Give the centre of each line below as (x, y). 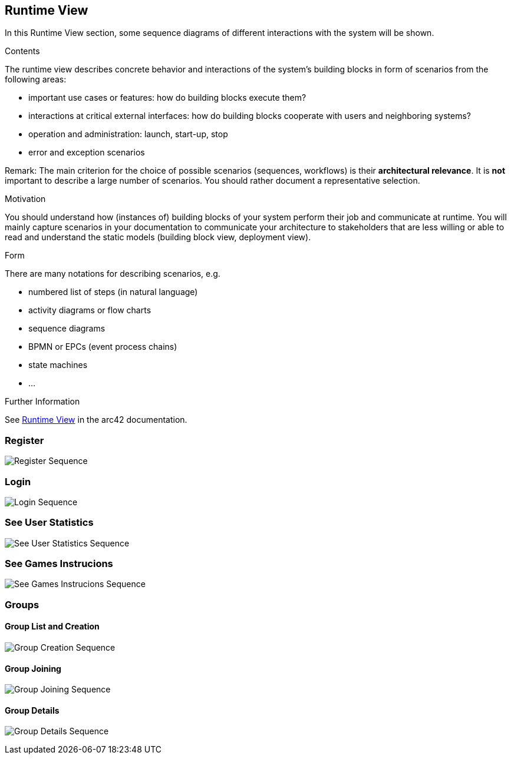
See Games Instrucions (59, 564)
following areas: (36, 79)
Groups (22, 604)
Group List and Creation (52, 627)
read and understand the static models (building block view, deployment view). (158, 237)
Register (24, 440)
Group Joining (33, 668)
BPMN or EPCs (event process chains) (103, 347)
